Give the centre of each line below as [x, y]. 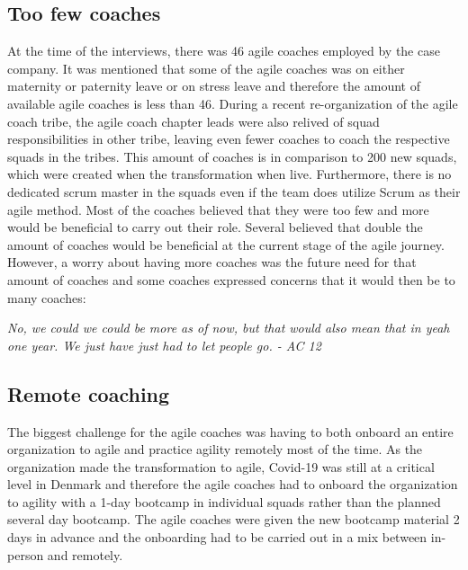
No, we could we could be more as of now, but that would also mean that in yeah [229, 328]
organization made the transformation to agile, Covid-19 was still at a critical [221, 466]
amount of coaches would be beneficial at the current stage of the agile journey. [226, 244]
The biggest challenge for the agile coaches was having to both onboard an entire [230, 431]
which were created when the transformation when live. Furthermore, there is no [229, 174]
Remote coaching [89, 393]
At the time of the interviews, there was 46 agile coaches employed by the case [224, 51]
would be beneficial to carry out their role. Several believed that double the [215, 227]
